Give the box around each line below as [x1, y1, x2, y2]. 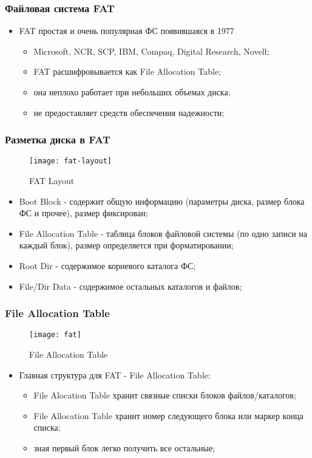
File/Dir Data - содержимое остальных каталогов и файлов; [19, 279, 242, 292]
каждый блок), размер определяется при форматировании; [19, 239, 234, 251]
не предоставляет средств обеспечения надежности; [33, 106, 225, 118]
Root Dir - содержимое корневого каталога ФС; [19, 259, 196, 272]
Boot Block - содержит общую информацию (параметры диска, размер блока [19, 194, 305, 207]
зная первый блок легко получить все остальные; [33, 442, 215, 454]
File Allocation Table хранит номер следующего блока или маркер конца [33, 409, 304, 422]
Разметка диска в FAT [5, 132, 110, 147]
